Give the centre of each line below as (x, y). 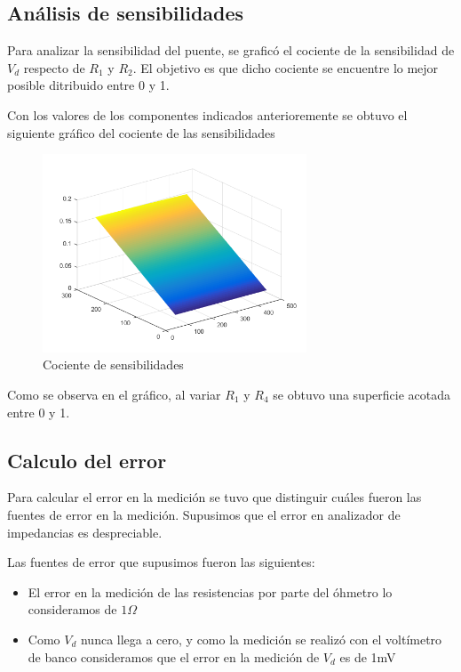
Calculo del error (87, 460)
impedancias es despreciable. (85, 532)
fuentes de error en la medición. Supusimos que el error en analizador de (204, 514)
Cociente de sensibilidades (113, 364)
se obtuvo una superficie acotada (362, 394)
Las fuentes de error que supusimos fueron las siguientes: (161, 562)
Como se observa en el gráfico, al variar (114, 394)
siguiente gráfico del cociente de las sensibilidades (141, 132)
